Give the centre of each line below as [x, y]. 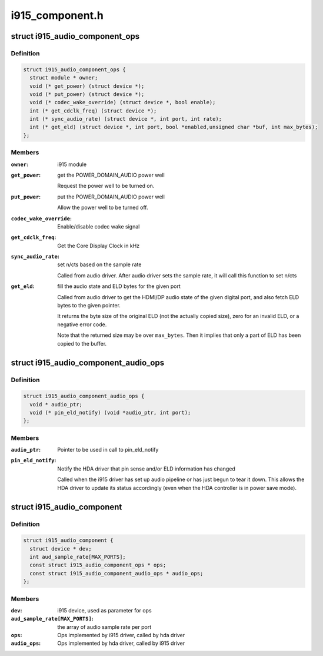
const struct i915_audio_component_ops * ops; [98, 565]
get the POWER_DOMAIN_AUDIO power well [111, 175]
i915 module [72, 164]
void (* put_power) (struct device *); [87, 94]
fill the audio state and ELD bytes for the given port [119, 286]
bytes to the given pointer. [89, 306]
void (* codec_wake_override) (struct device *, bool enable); [123, 102]
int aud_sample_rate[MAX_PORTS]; [78, 557]
